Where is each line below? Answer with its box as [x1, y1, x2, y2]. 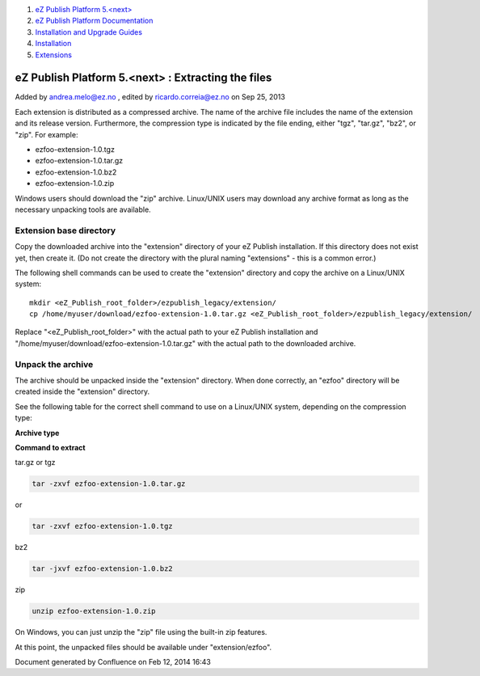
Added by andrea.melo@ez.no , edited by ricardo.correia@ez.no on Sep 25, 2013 [15, 92, 286, 102]
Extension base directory [15, 225, 116, 236]
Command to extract [15, 442, 86, 452]
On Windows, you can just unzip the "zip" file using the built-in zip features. [15, 627, 267, 637]
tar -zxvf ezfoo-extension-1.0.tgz [32, 522, 173, 531]
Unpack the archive [15, 358, 94, 370]
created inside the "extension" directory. [15, 387, 150, 396]
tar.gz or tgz [15, 458, 56, 467]
